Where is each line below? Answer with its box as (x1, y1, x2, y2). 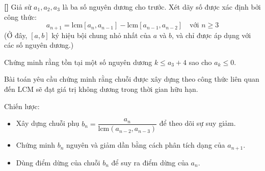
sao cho (189, 56, 212, 67)
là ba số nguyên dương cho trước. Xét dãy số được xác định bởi (62, 2, 261, 12)
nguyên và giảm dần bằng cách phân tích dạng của (66, 140, 225, 150)
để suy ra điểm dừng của (111, 157, 189, 167)
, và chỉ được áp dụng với (172, 29, 251, 40)
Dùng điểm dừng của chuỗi (16, 157, 100, 167)
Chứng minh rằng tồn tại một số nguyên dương (4, 56, 152, 67)
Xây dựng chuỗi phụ (16, 118, 79, 128)
